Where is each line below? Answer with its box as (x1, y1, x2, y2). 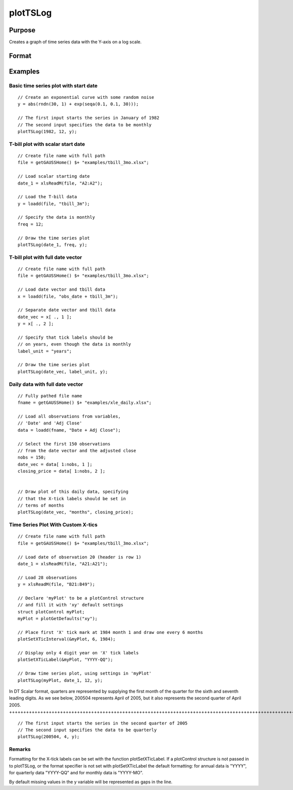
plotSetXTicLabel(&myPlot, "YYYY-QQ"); (18, 657, 113, 663)
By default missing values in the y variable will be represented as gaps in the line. (9, 779, 173, 785)
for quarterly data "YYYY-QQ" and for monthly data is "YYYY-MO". (9, 770, 144, 776)
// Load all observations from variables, (18, 414, 121, 419)
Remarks (9, 746, 31, 753)
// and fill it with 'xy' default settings (18, 602, 124, 608)
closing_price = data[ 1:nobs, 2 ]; (18, 468, 105, 474)
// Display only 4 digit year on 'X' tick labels (18, 650, 139, 656)
